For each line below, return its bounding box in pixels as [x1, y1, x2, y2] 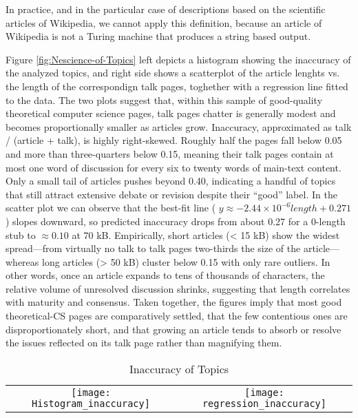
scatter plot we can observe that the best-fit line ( [6, 200, 216, 215]
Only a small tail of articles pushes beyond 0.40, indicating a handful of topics [6, 174, 336, 188]
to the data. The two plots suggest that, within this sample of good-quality [6, 92, 323, 107]
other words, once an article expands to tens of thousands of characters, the [6, 268, 325, 282]
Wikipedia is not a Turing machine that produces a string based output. [6, 29, 311, 43]
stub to [6, 227, 36, 242]
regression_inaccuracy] [202, 397, 326, 409]
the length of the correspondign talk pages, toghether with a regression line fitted [6, 79, 348, 93]
